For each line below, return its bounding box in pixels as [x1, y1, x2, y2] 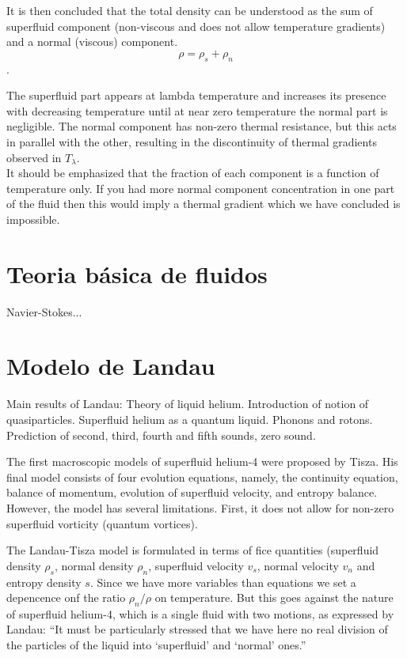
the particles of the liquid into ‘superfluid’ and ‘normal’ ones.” [6, 637, 306, 653]
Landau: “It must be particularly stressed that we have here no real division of [6, 621, 388, 637]
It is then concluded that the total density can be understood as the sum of [6, 2, 373, 18]
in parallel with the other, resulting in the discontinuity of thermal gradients [6, 133, 377, 149]
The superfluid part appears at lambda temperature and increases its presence [6, 87, 386, 104]
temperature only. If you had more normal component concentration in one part [6, 180, 395, 196]
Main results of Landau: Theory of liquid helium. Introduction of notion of [6, 395, 369, 412]
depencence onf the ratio [6, 589, 126, 606]
